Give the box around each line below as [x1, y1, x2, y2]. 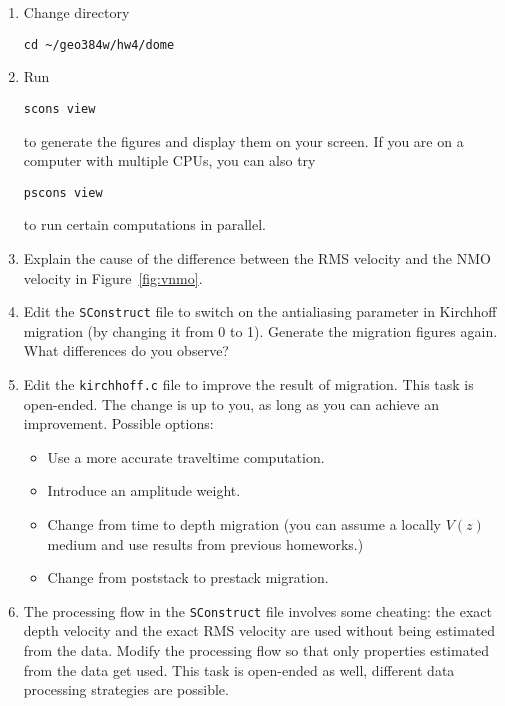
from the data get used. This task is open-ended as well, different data [23, 659, 455, 680]
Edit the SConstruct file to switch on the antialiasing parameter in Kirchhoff [23, 301, 497, 322]
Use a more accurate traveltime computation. [47, 446, 325, 467]
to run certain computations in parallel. [23, 214, 266, 235]
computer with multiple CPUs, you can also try [23, 150, 316, 171]
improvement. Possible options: [23, 413, 214, 434]
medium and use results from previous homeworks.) [47, 533, 364, 554]
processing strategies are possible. [23, 679, 229, 700]
